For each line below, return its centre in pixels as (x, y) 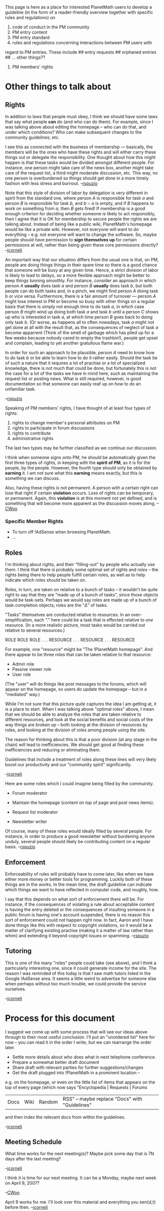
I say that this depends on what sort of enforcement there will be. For (74, 899)
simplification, (19, 620)
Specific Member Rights (34, 521)
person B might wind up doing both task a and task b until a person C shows (82, 312)
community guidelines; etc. (32, 137)
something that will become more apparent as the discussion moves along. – (82, 503)
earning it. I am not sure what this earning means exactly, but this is (74, 473)
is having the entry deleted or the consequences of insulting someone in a (80, 909)
